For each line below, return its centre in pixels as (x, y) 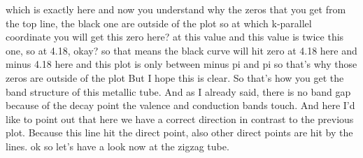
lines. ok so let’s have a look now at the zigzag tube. (118, 146)
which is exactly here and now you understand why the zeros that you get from (176, 9)
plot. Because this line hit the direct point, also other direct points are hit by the (179, 132)
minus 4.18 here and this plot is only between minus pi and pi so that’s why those (181, 64)
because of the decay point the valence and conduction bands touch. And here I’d (180, 105)
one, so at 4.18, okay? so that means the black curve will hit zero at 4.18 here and (181, 50)
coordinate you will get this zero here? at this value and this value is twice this (175, 37)
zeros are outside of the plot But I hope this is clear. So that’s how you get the (175, 77)
